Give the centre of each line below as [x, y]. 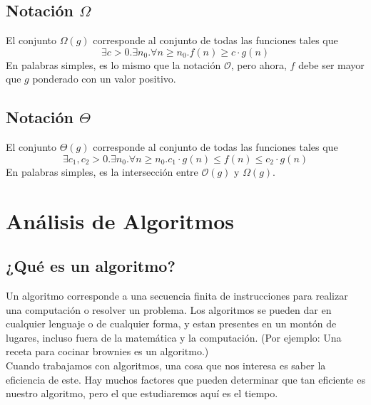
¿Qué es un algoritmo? [91, 266]
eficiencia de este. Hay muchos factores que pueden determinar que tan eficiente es [185, 379]
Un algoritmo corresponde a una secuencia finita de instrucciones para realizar [177, 295]
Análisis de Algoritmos [120, 220]
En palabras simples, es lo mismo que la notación [113, 64]
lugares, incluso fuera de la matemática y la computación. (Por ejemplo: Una [174, 337]
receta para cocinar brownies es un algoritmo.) [107, 351]
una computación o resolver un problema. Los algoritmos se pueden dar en [169, 309]
